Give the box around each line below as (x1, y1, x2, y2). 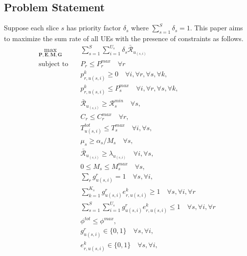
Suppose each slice (4, 23, 59, 33)
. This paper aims (190, 23, 243, 33)
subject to (39, 60, 68, 68)
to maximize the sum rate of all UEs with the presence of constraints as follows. (4, 33, 244, 43)
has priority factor (67, 23, 121, 33)
